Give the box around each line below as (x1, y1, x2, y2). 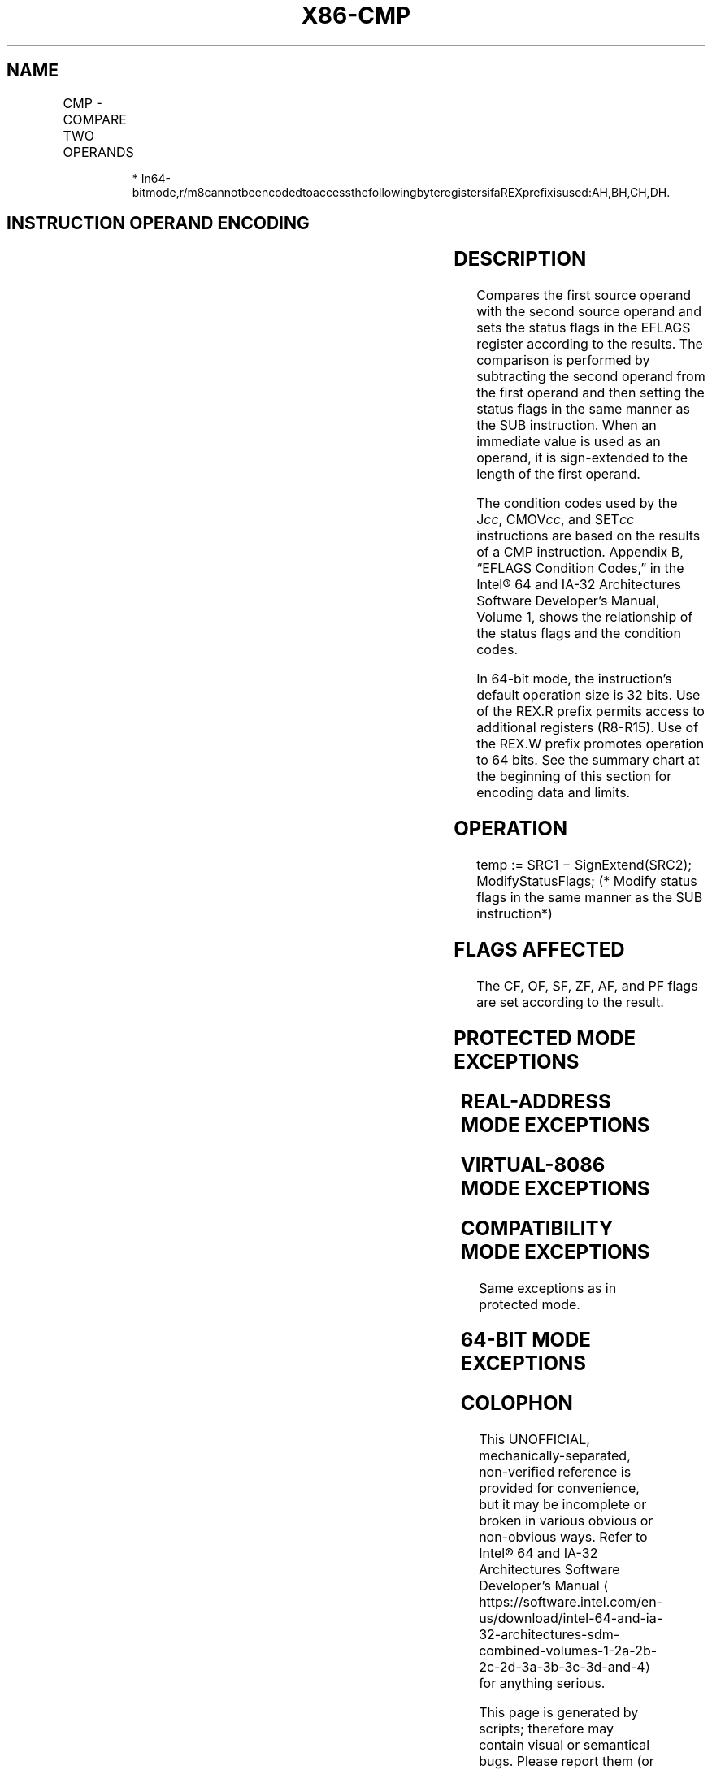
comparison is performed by (476, 352, 650, 369)
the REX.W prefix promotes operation (476, 735, 705, 753)
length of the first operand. (476, 466, 640, 483)
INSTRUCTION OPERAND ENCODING (7, 213, 310, 234)
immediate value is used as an (476, 433, 661, 450)
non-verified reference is (479, 1464, 632, 1481)
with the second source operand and (476, 303, 702, 320)
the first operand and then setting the (476, 384, 705, 401)
